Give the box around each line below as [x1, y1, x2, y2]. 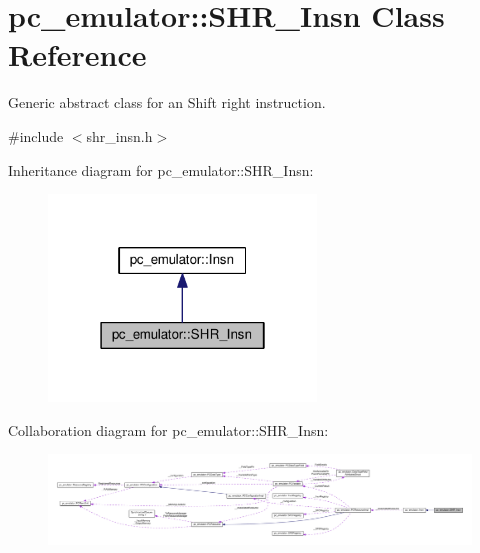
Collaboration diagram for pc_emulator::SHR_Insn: [8, 419, 329, 440]
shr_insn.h [86, 125, 153, 146]
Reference [8, 34, 147, 75]
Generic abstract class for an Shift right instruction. [8, 92, 326, 113]
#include [8, 125, 64, 146]
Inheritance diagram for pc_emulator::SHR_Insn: [8, 159, 314, 180]
